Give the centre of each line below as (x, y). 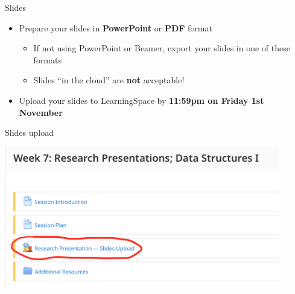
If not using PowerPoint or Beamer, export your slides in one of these (162, 48)
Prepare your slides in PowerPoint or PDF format (116, 27)
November (41, 112)
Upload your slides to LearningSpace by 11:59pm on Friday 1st (141, 100)
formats (47, 59)
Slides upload (29, 133)
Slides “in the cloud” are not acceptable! (109, 80)
